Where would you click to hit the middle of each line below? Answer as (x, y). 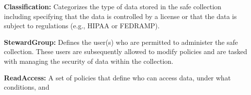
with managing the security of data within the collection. (89, 61)
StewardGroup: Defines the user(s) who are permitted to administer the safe (121, 42)
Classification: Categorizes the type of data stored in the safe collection (113, 6)
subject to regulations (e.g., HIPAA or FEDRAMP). (82, 26)
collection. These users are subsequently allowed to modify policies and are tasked (126, 51)
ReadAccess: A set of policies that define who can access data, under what (117, 77)
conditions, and (27, 87)
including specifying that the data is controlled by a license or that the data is (120, 16)
